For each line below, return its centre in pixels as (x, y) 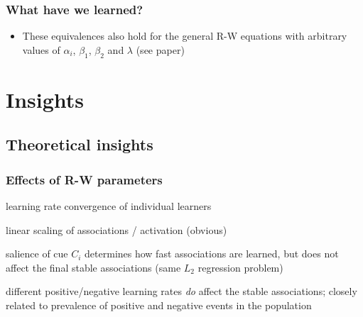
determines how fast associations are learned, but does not (212, 254)
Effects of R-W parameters (84, 179)
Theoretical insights (80, 144)
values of (41, 49)
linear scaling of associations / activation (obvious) (117, 229)
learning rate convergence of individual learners (109, 205)
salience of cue (37, 254)
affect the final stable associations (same (93, 267)
